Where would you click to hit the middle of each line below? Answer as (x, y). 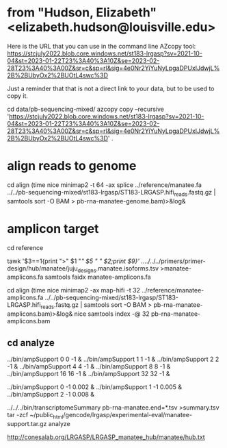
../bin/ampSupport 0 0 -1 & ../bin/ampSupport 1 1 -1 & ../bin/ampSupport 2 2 (113, 359)
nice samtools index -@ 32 (112, 314)
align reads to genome (72, 166)
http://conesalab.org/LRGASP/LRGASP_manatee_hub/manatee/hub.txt (106, 437)
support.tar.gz (27, 423)
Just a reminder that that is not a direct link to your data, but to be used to (111, 88)
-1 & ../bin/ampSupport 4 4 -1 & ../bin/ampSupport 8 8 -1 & (89, 366)
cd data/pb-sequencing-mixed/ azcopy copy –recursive (85, 109)
